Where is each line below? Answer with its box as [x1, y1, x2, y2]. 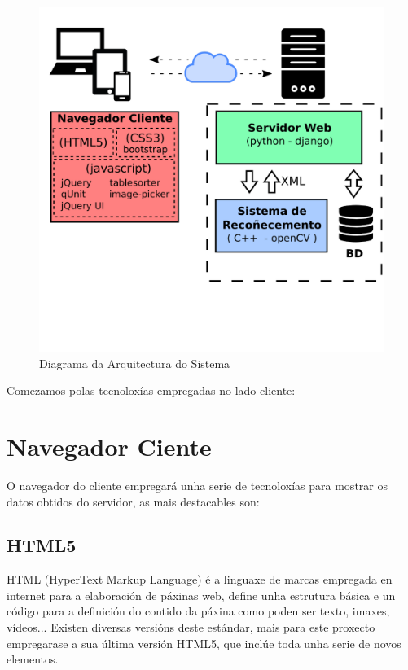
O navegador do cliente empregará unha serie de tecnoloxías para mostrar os [7, 476, 388, 493]
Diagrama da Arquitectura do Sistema [39, 354, 230, 371]
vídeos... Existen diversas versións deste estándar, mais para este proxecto [7, 619, 375, 636]
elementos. [7, 650, 59, 668]
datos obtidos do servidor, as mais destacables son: [7, 493, 260, 510]
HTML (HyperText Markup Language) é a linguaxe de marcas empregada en [7, 571, 393, 588]
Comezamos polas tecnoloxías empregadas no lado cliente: [7, 382, 296, 399]
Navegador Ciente [7, 429, 212, 462]
